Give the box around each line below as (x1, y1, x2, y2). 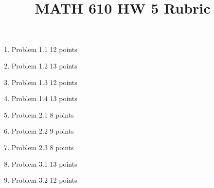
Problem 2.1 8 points (11, 109, 74, 120)
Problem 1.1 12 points (11, 44, 77, 54)
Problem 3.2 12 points (11, 175, 77, 185)
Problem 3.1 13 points (11, 158, 77, 169)
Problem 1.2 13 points (11, 60, 77, 70)
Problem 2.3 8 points (11, 142, 74, 152)
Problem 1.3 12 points (11, 77, 77, 87)
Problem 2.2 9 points (11, 126, 74, 136)
